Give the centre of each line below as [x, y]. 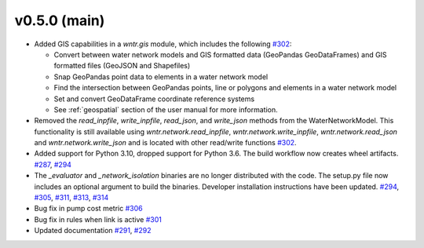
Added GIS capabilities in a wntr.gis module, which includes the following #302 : [163, 44]
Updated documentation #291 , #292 [93, 231]
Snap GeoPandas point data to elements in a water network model [161, 77]
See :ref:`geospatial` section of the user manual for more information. [166, 109]
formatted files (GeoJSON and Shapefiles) [122, 66]
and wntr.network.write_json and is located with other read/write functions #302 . [166, 143]
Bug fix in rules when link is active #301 [98, 219]
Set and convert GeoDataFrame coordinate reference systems [154, 99]
